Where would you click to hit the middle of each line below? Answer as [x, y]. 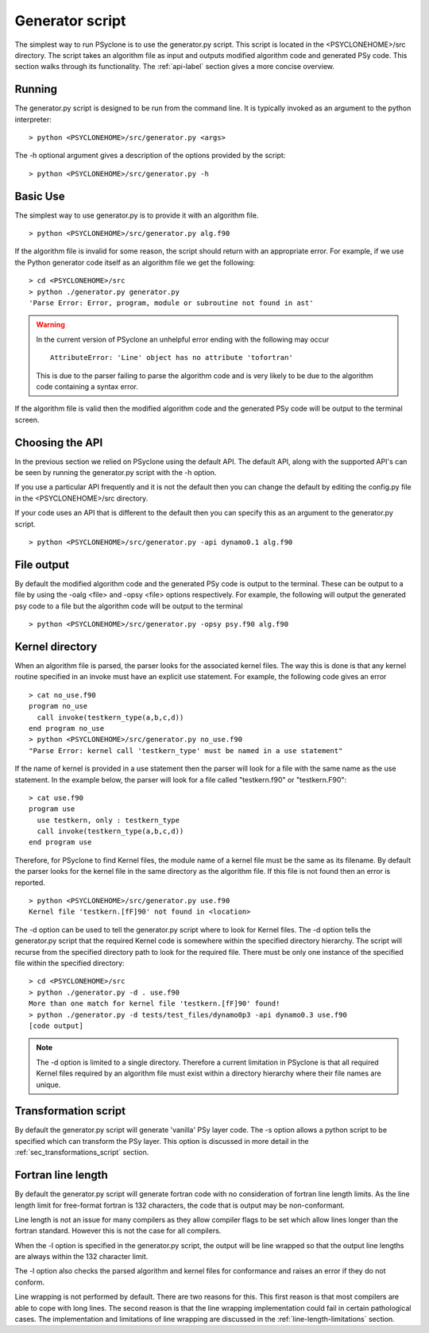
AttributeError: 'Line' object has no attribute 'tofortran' [172, 358]
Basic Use [40, 196]
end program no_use [67, 728]
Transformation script [70, 1111]
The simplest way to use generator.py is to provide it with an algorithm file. [137, 215]
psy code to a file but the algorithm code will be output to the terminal [129, 606]
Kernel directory [56, 646]
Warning [50, 325]
